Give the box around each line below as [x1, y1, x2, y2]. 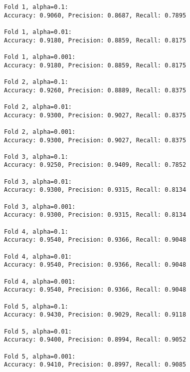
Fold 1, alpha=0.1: [4, 3, 68, 10]
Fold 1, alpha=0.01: [4, 28, 72, 35]
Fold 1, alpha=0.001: [4, 53, 76, 60]
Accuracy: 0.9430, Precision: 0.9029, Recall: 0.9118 [4, 311, 187, 319]
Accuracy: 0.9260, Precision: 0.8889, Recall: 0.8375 [4, 86, 187, 94]
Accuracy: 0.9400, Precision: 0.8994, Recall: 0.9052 [4, 336, 187, 344]
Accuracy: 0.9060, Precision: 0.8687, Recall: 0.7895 [4, 11, 187, 19]
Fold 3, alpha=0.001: [4, 203, 76, 210]
